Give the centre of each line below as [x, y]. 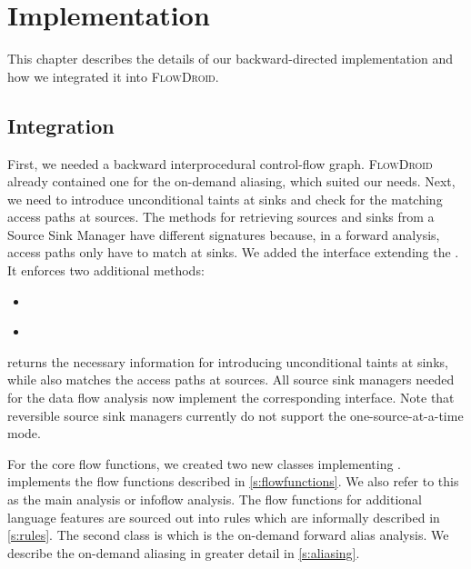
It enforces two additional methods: [106, 270]
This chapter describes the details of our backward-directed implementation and [230, 59]
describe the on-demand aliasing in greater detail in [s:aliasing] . [184, 552]
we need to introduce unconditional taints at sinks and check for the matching [225, 199]
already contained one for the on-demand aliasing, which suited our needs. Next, [231, 181]
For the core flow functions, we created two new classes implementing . [204, 463]
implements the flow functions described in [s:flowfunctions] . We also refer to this [233, 481]
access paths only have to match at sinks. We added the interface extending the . [233, 252]
